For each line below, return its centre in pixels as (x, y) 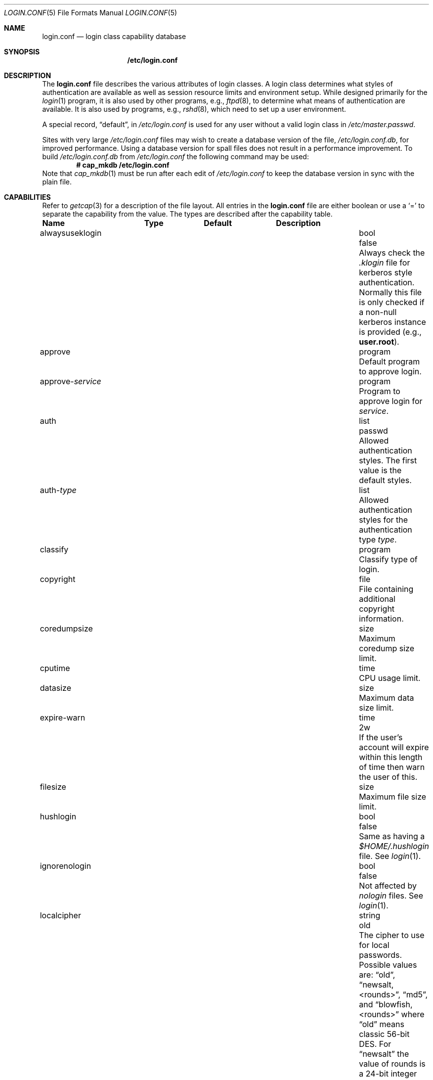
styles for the (384, 520)
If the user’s (381, 737)
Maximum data (387, 698)
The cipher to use (392, 935)
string (370, 915)
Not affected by (388, 886)
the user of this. (388, 777)
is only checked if (392, 302)
